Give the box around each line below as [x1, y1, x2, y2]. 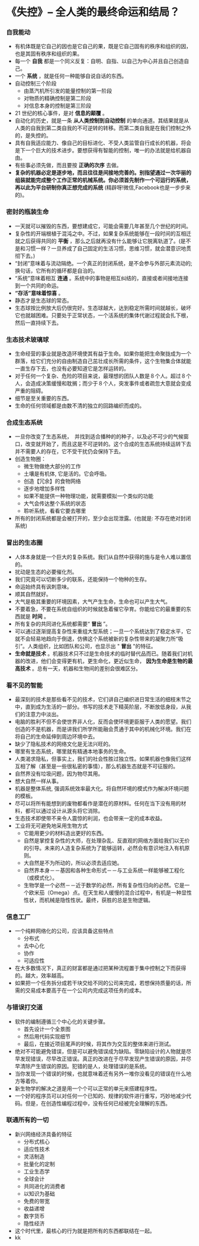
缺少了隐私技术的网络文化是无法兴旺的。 [14, 740, 114, 747]
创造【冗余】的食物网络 [23, 478, 81, 485]
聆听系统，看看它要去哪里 [23, 507, 86, 514]
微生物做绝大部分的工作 [23, 463, 81, 470]
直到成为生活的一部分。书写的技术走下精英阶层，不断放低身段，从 [25, 703, 187, 710]
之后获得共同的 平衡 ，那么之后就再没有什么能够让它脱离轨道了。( [20, 237, 181, 244]
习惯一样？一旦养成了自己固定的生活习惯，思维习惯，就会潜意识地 [25, 244, 187, 252]
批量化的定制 [23, 1160, 55, 1167]
